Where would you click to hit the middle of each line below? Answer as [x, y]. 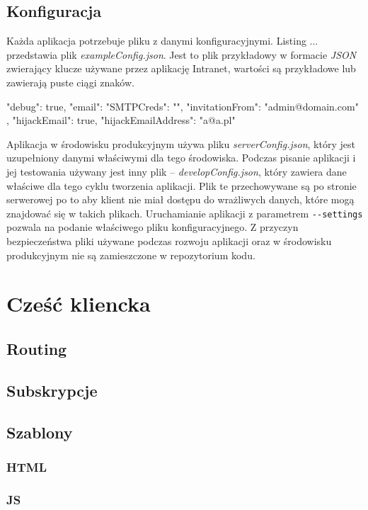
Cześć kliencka [79, 304]
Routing [37, 348]
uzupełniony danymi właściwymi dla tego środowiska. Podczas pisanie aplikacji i [181, 158]
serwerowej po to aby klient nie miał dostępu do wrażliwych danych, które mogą [180, 199]
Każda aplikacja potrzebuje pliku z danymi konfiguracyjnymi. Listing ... [162, 41]
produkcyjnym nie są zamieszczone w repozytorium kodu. [131, 255]
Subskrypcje [52, 390]
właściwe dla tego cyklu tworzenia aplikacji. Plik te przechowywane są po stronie [182, 185]
